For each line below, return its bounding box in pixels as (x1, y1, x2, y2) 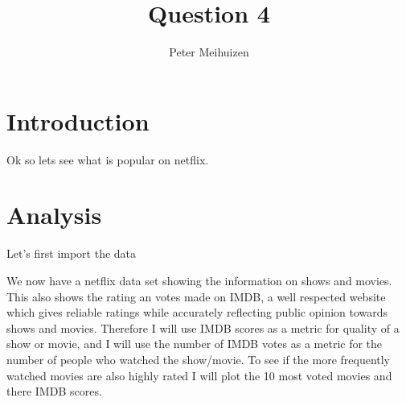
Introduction (6, 104, 150, 137)
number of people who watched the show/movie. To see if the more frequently (6, 350, 391, 367)
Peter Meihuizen (169, 44, 249, 60)
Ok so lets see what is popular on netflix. (6, 151, 209, 168)
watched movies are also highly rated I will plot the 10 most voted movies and (6, 367, 392, 383)
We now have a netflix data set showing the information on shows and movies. (6, 271, 392, 288)
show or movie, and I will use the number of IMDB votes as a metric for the (6, 335, 383, 352)
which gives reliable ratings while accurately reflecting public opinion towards (6, 304, 388, 321)
